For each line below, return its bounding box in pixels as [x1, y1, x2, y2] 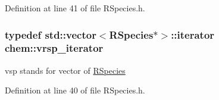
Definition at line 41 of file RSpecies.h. [5, 2, 145, 14]
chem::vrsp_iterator [5, 40, 104, 55]
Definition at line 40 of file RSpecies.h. [5, 84, 145, 96]
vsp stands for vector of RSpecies [5, 64, 126, 76]
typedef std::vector [5, 27, 96, 42]
